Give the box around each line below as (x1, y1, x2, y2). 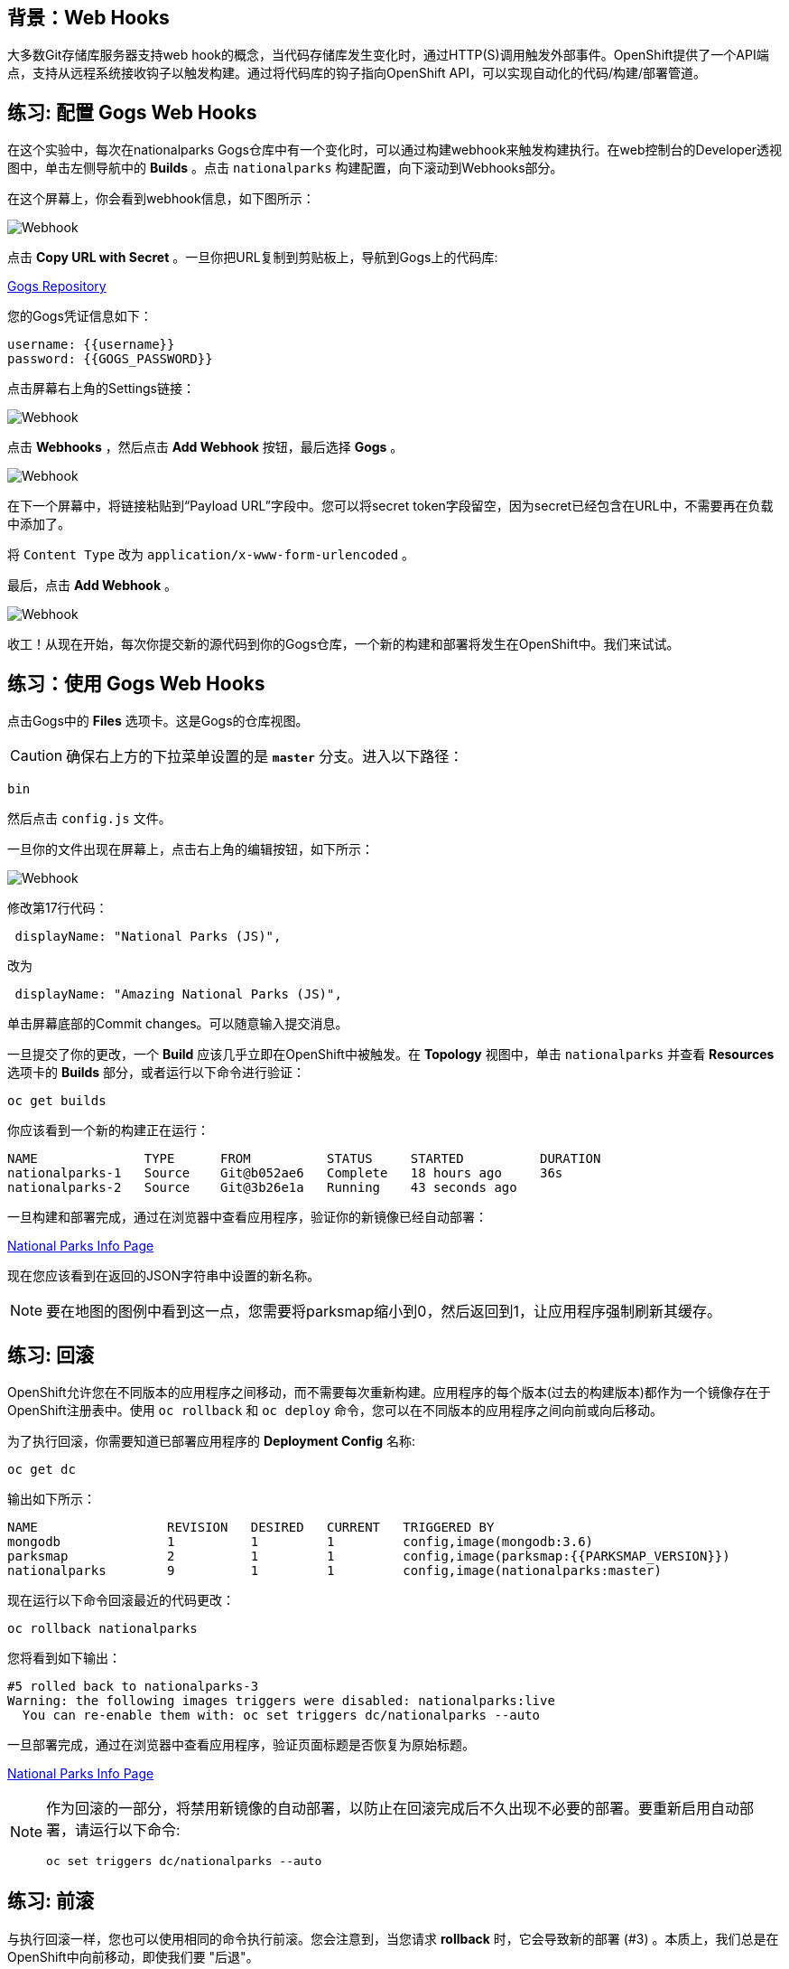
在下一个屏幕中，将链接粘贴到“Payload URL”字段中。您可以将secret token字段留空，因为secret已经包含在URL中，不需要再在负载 (7, 498, 774, 514)
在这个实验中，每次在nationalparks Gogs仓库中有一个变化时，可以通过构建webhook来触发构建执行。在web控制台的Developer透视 (7, 142, 783, 158)
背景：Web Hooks (7, 6, 170, 29)
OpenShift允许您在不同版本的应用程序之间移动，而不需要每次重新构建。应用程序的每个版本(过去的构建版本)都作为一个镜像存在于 (7, 1383, 771, 1400)
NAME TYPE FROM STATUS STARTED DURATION (7, 1151, 601, 1167)
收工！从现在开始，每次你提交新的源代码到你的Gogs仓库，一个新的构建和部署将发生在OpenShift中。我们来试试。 (7, 636, 680, 652)
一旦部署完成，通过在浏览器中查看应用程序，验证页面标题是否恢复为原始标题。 (7, 1736, 475, 1752)
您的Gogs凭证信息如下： (7, 308, 153, 324)
